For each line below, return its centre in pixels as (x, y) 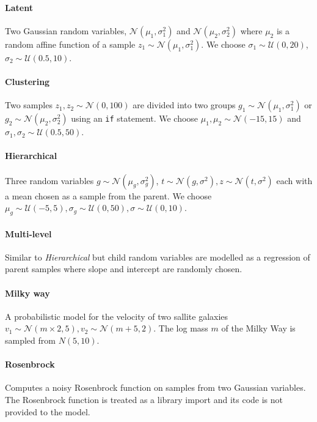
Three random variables (49, 180)
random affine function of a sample (70, 44)
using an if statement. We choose (135, 118)
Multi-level (28, 233)
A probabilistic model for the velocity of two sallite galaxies (117, 316)
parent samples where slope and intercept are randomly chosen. (124, 269)
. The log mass (181, 328)
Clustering (27, 81)
